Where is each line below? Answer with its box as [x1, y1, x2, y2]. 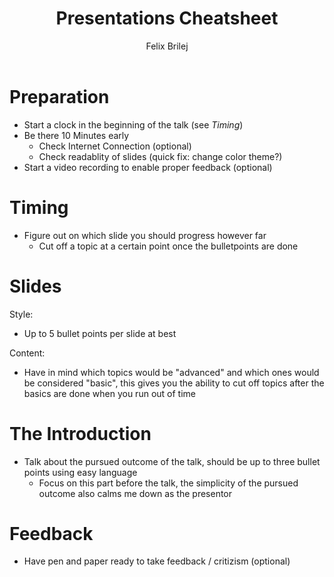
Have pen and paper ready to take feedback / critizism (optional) [23, 555, 291, 567]
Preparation [9, 85, 110, 108]
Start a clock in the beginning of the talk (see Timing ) [23, 118, 244, 131]
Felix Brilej [145, 40, 189, 52]
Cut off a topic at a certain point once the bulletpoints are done [38, 240, 299, 252]
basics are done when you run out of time [23, 387, 196, 399]
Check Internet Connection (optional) [38, 140, 192, 152]
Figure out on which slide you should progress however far [23, 229, 267, 241]
